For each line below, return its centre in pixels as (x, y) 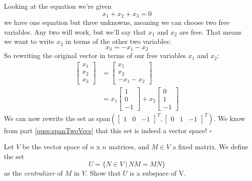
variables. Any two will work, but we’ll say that (75, 31)
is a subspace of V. (158, 173)
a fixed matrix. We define (210, 147)
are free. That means (210, 31)
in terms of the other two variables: (118, 41)
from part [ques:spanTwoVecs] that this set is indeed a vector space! (105, 130)
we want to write (29, 41)
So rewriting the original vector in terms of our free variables (95, 55)
